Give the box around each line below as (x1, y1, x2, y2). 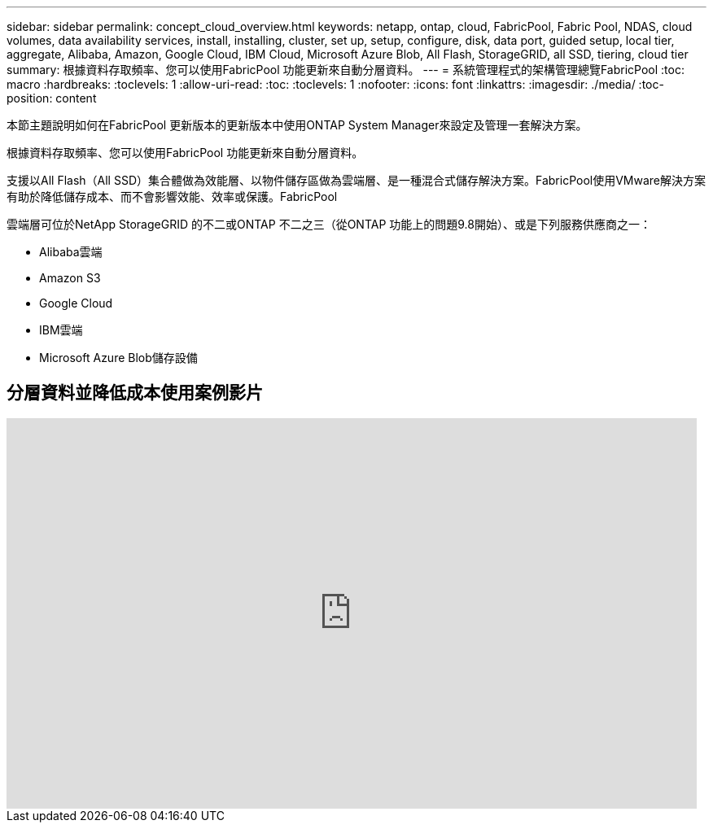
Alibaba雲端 (39, 245, 103, 259)
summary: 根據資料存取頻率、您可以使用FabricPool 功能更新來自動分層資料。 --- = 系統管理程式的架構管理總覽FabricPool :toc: (7, 63, 685, 76)
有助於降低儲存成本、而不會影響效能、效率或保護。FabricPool (7, 190, 338, 203)
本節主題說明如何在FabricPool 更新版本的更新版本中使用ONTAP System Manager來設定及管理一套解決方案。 (7, 118, 588, 132)
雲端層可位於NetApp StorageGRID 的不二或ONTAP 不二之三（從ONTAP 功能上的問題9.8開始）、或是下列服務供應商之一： (7, 217, 651, 231)
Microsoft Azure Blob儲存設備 (39, 351, 198, 364)
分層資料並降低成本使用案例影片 (7, 382, 263, 404)
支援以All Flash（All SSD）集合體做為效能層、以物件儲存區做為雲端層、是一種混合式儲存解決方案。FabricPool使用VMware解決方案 (7, 173, 706, 187)
